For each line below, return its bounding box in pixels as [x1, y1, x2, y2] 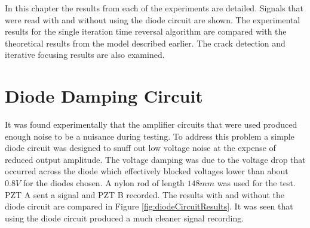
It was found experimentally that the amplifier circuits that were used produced [5, 118, 297, 131]
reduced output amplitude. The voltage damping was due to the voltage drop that [5, 153, 306, 165]
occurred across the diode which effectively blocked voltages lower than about [5, 165, 288, 177]
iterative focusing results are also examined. [5, 48, 165, 61]
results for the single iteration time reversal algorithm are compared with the [5, 25, 287, 38]
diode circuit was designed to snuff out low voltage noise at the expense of [5, 141, 276, 154]
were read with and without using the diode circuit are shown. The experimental [5, 13, 300, 26]
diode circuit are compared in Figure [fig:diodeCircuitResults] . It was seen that [5, 200, 293, 212]
